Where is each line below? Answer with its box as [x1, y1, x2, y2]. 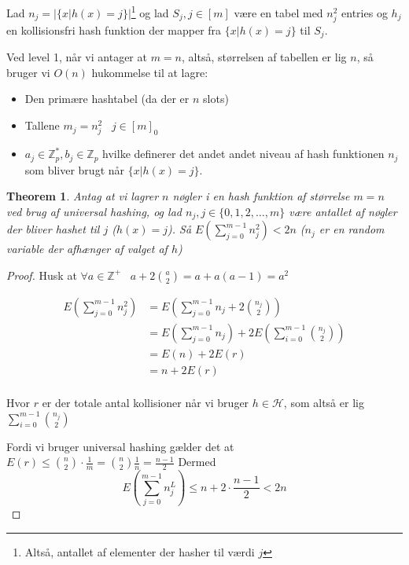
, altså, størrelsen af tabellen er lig [181, 49, 347, 65]
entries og [341, 4, 388, 20]
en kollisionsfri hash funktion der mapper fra [6, 21, 222, 38]
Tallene [24, 117, 60, 134]
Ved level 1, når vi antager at [6, 49, 147, 65]
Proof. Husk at [6, 266, 77, 283]
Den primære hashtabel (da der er [24, 90, 190, 107]
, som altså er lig [283, 394, 364, 411]
